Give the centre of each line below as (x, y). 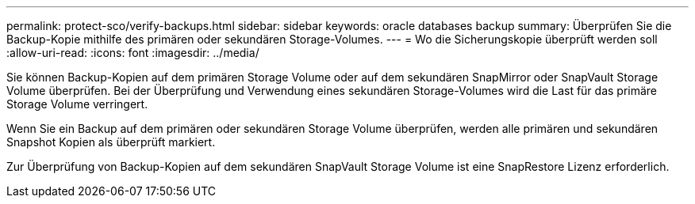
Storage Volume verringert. (77, 104)
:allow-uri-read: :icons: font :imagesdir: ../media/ (133, 53)
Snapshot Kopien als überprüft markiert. (111, 142)
